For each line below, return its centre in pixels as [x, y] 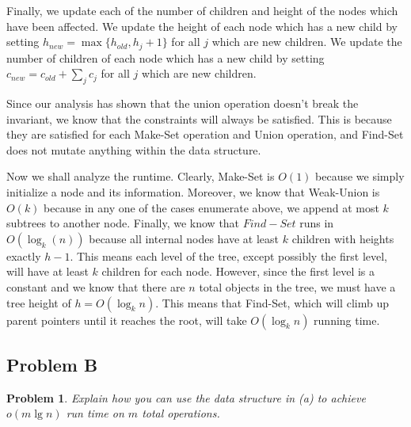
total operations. [181, 413]
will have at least [48, 271]
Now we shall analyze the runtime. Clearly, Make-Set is [141, 176]
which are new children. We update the [307, 42]
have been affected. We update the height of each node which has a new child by [202, 26]
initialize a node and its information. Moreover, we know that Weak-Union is [193, 192]
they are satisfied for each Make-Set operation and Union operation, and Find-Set [205, 134]
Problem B [52, 364]
